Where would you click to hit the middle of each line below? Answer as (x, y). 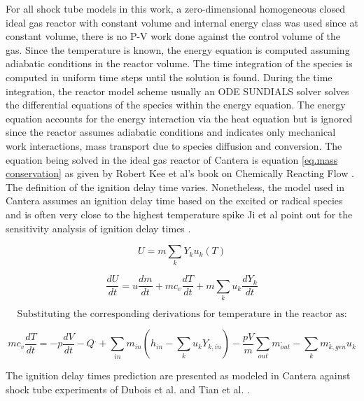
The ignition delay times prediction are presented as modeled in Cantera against (178, 375)
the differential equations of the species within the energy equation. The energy (176, 105)
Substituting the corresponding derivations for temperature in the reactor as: (182, 315)
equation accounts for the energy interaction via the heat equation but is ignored (179, 118)
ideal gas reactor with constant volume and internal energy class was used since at (182, 22)
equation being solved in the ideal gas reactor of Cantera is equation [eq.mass (172, 159)
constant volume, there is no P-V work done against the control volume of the (173, 36)
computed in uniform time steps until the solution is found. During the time (169, 77)
